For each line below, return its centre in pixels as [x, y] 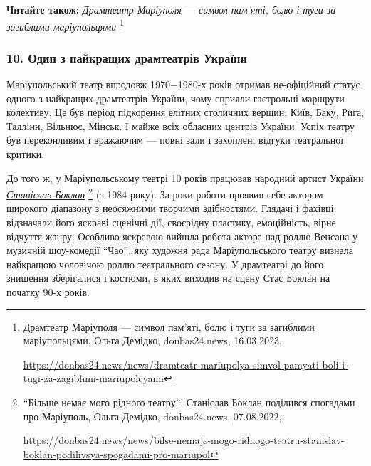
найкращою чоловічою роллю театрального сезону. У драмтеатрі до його [165, 264]
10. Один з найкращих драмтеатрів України [127, 57]
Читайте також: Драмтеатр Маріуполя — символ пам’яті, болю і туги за [171, 9]
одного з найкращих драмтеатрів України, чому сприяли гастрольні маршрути [176, 98]
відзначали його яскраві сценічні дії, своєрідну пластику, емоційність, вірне [171, 222]
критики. [26, 154]
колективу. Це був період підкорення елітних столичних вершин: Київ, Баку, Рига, [185, 112]
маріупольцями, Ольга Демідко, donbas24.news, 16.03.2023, [152, 340]
